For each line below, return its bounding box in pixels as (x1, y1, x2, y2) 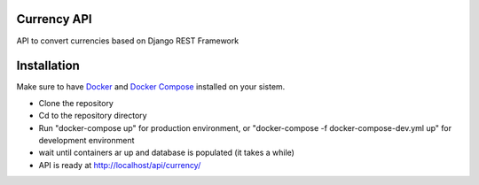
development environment (38, 135, 135, 145)
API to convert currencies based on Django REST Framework (16, 35, 239, 46)
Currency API (16, 12, 92, 27)
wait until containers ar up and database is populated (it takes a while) (38, 147, 294, 158)
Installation (16, 58, 80, 73)
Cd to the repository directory (38, 111, 147, 121)
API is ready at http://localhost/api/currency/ (38, 159, 201, 170)
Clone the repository (38, 97, 114, 108)
